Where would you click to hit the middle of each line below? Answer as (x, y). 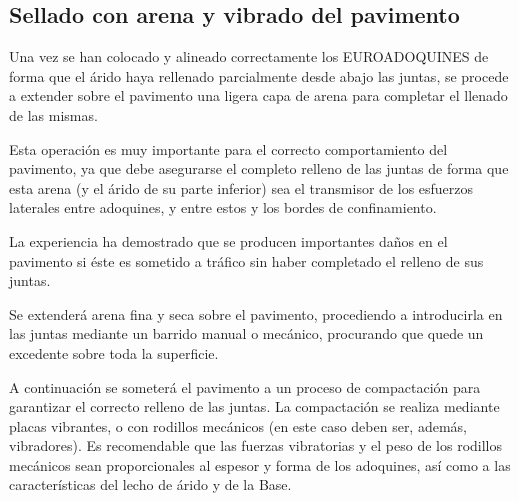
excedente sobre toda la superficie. (114, 352)
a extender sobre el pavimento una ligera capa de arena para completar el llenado (258, 95)
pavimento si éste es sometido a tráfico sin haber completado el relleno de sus (246, 260)
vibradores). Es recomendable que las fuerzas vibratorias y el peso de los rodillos (256, 445)
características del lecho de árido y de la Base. (150, 484)
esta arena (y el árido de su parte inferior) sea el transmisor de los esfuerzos (241, 187)
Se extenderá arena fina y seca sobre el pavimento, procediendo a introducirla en (256, 313)
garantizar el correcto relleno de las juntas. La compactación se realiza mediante (254, 406)
